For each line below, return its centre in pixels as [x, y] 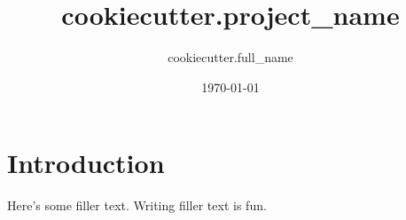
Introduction [86, 163]
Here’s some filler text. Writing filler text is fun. [137, 205]
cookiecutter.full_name [230, 57]
